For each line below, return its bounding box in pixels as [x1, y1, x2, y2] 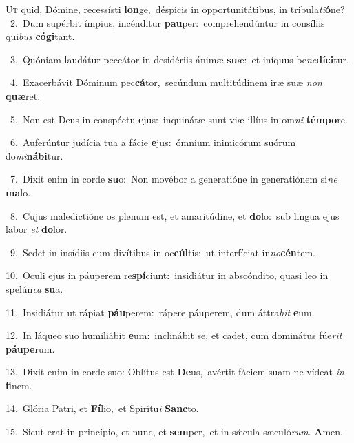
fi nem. [6, 378, 32, 392]
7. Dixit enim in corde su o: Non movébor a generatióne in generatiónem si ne [10, 172, 337, 186]
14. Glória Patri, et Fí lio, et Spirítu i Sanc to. [6, 401, 199, 415]
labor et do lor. [6, 222, 67, 236]
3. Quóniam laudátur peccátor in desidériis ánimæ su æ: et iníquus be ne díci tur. [10, 52, 349, 66]
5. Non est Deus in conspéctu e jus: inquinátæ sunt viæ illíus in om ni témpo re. [10, 112, 348, 126]
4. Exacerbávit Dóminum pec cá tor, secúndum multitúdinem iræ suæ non [10, 75, 322, 90]
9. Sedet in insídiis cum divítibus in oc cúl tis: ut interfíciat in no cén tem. [10, 245, 315, 259]
